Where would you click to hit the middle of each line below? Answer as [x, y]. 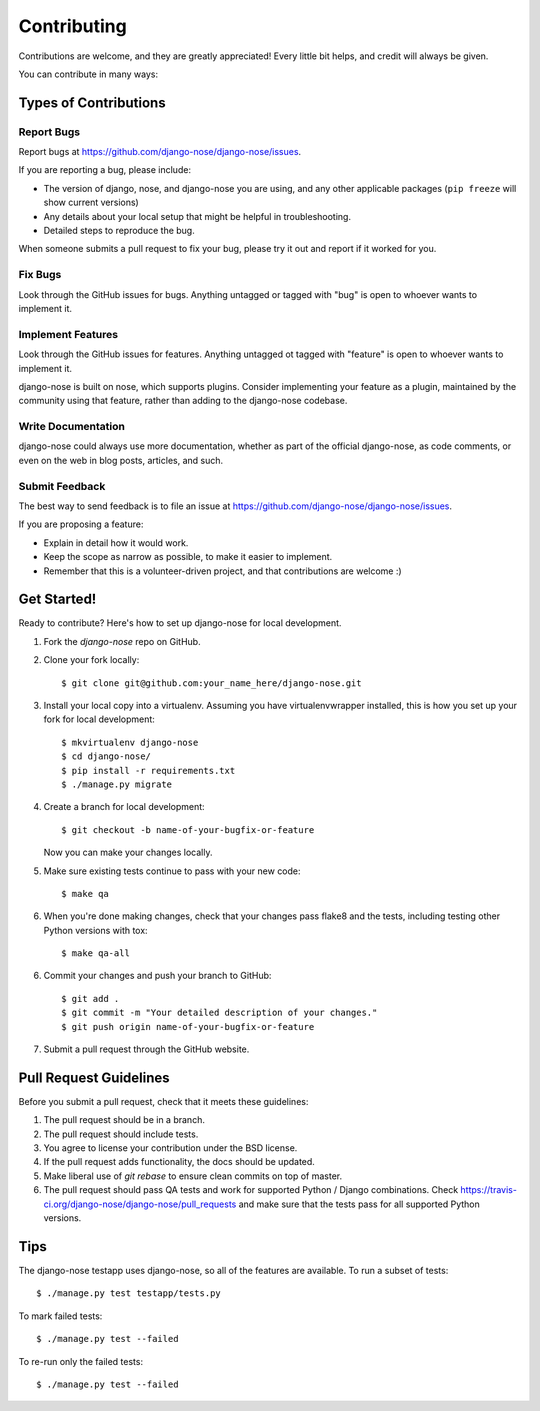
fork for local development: [99, 719]
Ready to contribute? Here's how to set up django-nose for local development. [180, 623]
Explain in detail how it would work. [116, 542]
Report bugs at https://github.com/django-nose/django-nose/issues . [160, 152]
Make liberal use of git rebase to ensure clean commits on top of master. [193, 1176]
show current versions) [91, 202]
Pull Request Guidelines [94, 1077]
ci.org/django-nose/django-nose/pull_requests [140, 1204]
